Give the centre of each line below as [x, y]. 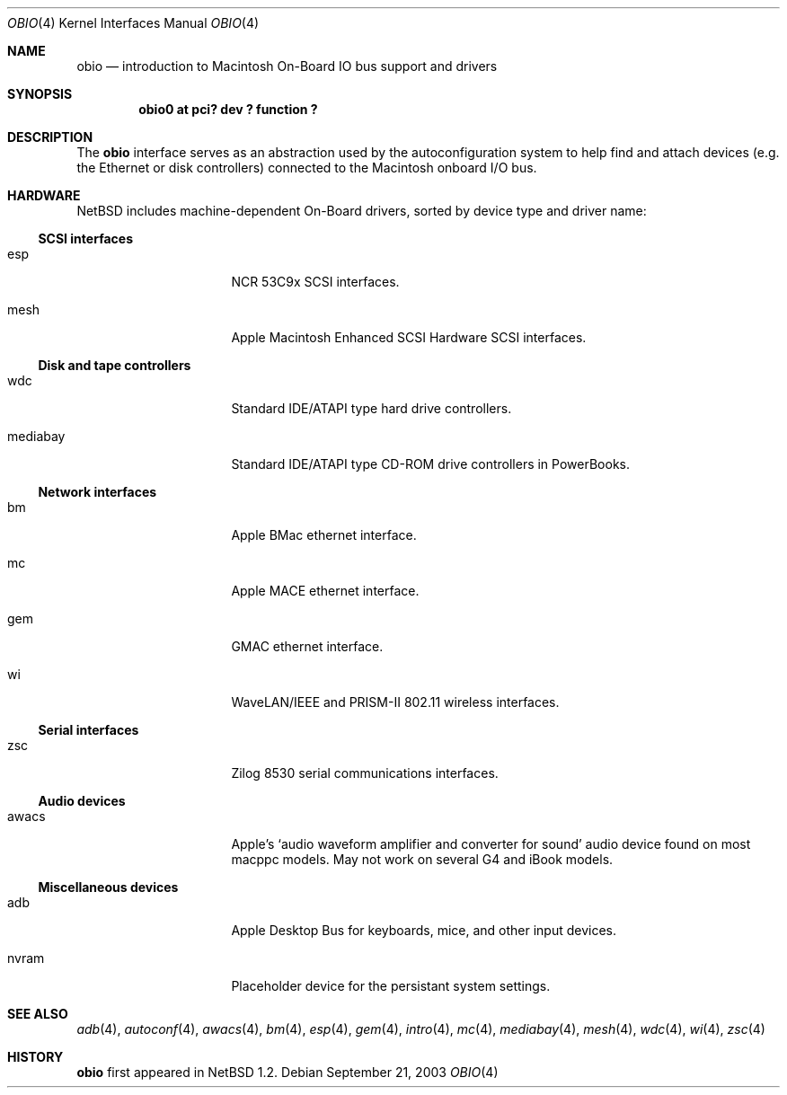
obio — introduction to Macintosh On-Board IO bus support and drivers [287, 66]
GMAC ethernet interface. [307, 646]
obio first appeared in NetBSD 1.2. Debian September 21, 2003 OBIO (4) [287, 1072]
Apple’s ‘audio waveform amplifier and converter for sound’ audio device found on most [491, 844]
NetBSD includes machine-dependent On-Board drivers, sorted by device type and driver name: [362, 211]
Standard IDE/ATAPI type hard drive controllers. [371, 408]
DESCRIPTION [50, 137]
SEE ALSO [38, 1014]
